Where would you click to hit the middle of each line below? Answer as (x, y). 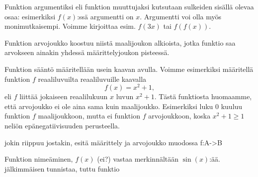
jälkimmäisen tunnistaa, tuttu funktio (62, 168)
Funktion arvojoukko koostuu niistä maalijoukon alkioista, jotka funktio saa (120, 42)
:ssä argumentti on (105, 16)
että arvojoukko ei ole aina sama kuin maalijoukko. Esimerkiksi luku (109, 106)
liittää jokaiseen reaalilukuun (64, 96)
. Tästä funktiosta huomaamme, (203, 96)
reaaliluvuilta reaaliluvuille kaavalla (92, 79)
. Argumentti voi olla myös (181, 16)
